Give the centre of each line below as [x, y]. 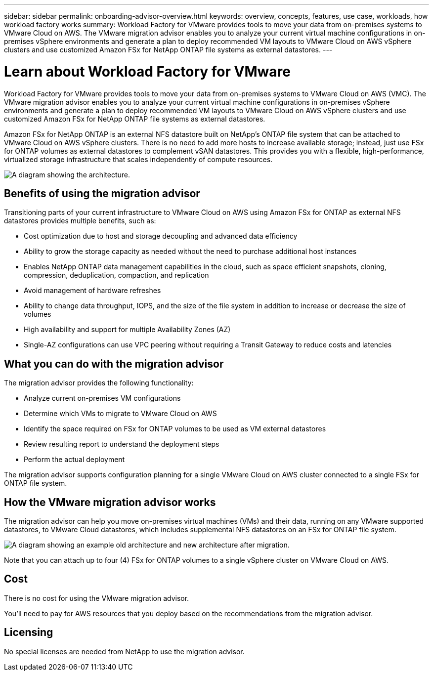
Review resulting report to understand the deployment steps [122, 444]
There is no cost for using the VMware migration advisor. [97, 598]
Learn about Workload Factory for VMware [147, 71]
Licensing [29, 633]
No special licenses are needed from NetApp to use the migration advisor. [124, 651]
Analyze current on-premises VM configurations [102, 398]
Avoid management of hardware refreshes [92, 291]
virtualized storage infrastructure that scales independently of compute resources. [138, 159]
